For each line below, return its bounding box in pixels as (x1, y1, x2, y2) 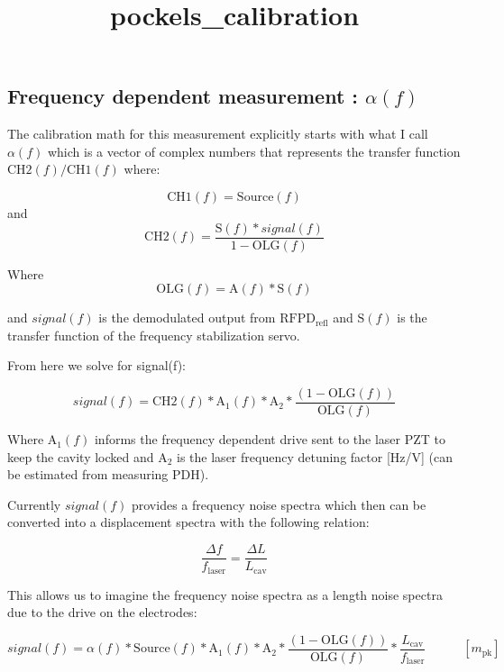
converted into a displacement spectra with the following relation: (7, 513, 370, 531)
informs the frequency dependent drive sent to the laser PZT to (94, 430, 446, 449)
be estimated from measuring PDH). (7, 465, 209, 484)
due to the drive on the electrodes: (7, 603, 197, 622)
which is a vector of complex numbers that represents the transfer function (47, 141, 461, 160)
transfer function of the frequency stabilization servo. (7, 325, 300, 344)
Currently (7, 495, 61, 513)
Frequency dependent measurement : (7, 82, 359, 110)
